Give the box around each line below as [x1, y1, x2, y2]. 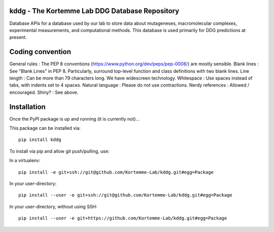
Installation [9, 102, 46, 111]
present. [9, 34, 27, 41]
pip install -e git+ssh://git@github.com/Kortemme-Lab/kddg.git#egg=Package [18, 169, 214, 175]
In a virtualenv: [9, 158, 41, 164]
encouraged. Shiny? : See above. [9, 89, 79, 95]
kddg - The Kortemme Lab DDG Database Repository [9, 7, 180, 15]
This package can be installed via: [9, 125, 81, 131]
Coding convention [9, 48, 71, 56]
